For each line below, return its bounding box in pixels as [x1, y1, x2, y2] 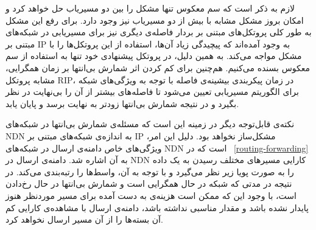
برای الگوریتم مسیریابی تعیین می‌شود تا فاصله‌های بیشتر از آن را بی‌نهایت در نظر [5, 85, 299, 98]
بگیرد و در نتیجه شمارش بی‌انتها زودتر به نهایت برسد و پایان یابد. [5, 97, 239, 110]
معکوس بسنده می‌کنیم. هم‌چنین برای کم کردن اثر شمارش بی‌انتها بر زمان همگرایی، [5, 61, 310, 74]
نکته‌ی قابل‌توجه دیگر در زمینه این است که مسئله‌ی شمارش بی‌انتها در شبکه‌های [5, 117, 295, 130]
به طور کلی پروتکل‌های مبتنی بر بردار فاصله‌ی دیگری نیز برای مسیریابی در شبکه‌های [5, 26, 312, 38]
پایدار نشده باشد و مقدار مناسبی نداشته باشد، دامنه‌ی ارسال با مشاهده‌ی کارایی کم [5, 201, 309, 214]
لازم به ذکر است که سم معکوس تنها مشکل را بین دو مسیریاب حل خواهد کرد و [5, 2, 295, 14]
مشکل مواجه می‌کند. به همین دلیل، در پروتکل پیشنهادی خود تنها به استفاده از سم [5, 49, 302, 62]
